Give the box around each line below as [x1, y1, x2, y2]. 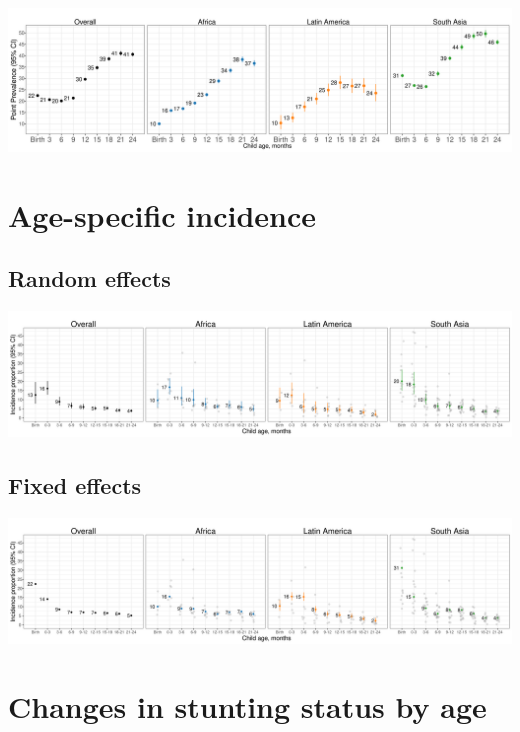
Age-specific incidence [8, 194, 317, 235]
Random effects [8, 263, 171, 294]
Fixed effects [8, 469, 142, 500]
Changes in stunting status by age [8, 686, 487, 727]
